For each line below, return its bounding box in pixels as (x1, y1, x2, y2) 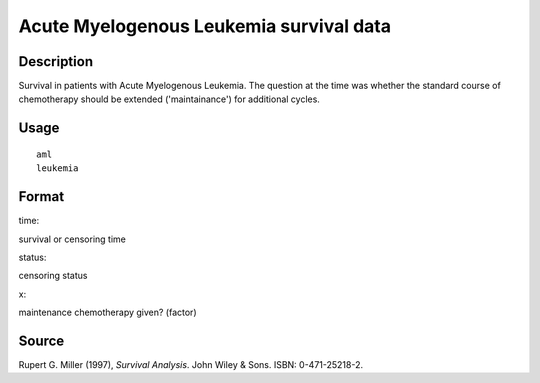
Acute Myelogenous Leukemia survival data (18, 15, 392, 37)
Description (18, 53, 94, 70)
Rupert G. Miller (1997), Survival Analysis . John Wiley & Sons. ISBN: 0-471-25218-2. (18, 359, 364, 371)
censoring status (18, 270, 88, 282)
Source (18, 332, 65, 349)
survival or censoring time (18, 233, 127, 245)
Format (18, 188, 65, 205)
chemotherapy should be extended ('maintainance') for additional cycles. (18, 93, 320, 105)
